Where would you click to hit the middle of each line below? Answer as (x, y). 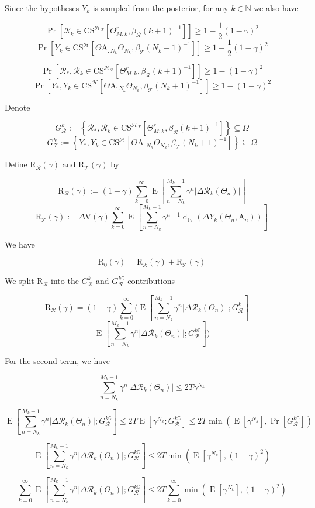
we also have (276, 8)
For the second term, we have (57, 360)
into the (65, 281)
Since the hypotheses (42, 8)
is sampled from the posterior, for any (160, 8)
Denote (18, 107)
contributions (151, 281)
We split (20, 281)
